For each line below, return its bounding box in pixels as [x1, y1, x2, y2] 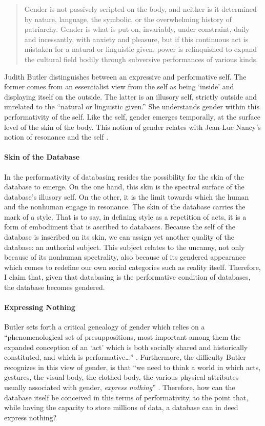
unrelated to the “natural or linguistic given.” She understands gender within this [4, 101, 259, 112]
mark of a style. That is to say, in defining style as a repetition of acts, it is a [4, 211, 247, 222]
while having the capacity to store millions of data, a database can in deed [4, 402, 238, 413]
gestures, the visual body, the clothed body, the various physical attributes [4, 372, 239, 382]
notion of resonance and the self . [4, 131, 109, 142]
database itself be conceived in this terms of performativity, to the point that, [4, 392, 249, 402]
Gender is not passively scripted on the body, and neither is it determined [24, 4, 257, 14]
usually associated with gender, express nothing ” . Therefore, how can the [4, 382, 235, 392]
